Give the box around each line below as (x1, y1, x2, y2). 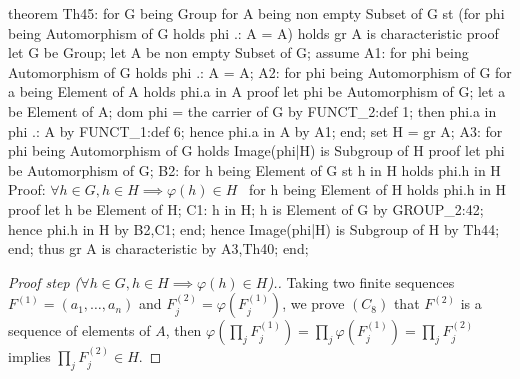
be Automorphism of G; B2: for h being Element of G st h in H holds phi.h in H (8, 159, 501, 180)
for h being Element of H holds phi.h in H (249, 179, 507, 200)
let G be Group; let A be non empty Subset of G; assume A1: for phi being (8, 42, 469, 63)
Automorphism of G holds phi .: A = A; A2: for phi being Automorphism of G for (8, 61, 512, 82)
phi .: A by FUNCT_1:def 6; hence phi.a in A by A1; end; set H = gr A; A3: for (8, 120, 503, 141)
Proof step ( (8, 271, 81, 292)
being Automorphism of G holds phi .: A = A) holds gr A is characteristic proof (8, 22, 499, 43)
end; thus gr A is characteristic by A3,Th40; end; (8, 238, 309, 259)
